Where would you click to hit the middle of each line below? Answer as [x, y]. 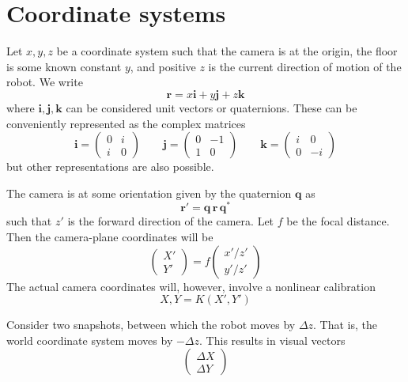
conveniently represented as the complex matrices [126, 123]
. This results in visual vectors [272, 340]
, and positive [163, 66]
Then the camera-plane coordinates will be [110, 236]
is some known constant [64, 66]
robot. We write [45, 82]
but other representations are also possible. [110, 166]
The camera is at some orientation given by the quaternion [149, 193]
